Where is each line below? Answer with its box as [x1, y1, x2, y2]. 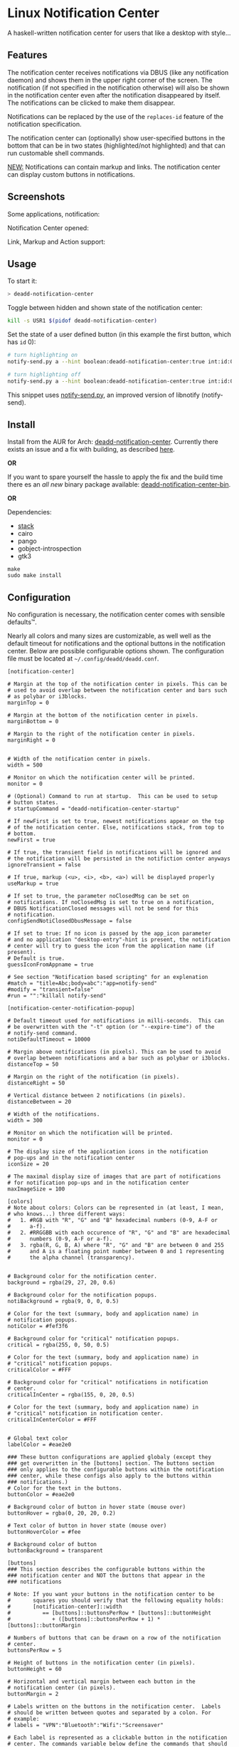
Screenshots [7, 191, 65, 203]
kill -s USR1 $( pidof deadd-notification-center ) [7, 317, 158, 325]
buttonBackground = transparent [7, 1548, 103, 1555]
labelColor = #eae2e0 [7, 1441, 72, 1448]
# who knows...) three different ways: [7, 1211, 126, 1218]
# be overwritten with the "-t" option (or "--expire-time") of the [7, 1024, 215, 1031]
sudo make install [7, 572, 62, 579]
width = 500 [7, 762, 43, 769]
